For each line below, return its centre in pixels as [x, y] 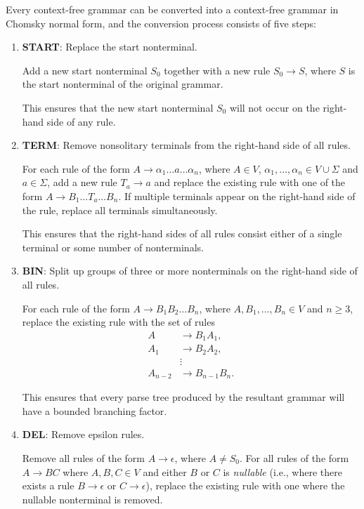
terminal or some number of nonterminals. [113, 247]
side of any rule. [81, 121]
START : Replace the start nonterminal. [110, 47]
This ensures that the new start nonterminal [118, 107]
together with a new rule [217, 70]
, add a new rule [82, 182]
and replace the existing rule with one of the [250, 182]
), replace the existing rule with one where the [245, 485]
